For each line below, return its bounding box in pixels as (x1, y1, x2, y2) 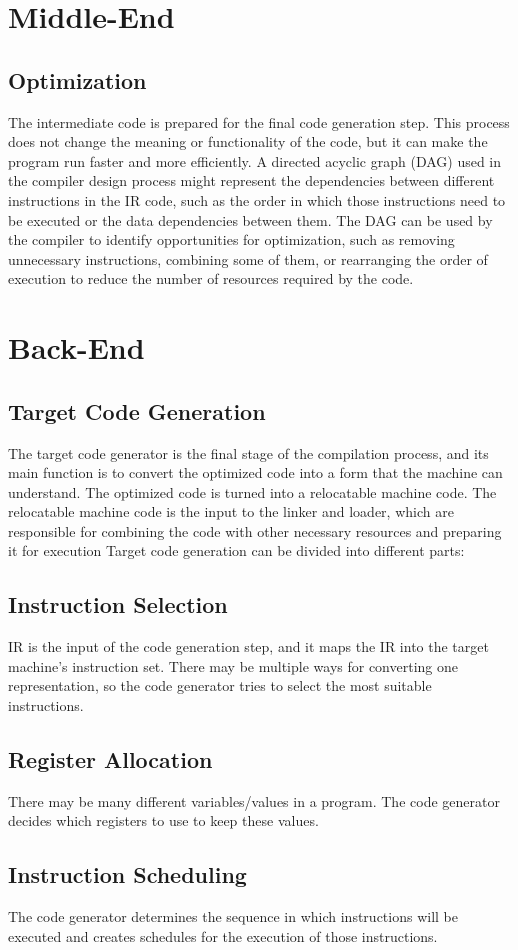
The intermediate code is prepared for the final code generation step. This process (8, 111, 510, 132)
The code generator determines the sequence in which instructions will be (8, 906, 458, 927)
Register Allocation (8, 744, 213, 775)
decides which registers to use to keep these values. (8, 810, 319, 831)
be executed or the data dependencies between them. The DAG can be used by (8, 209, 493, 230)
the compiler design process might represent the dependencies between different (8, 170, 495, 191)
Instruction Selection (8, 589, 228, 620)
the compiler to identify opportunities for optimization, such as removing (8, 229, 455, 250)
